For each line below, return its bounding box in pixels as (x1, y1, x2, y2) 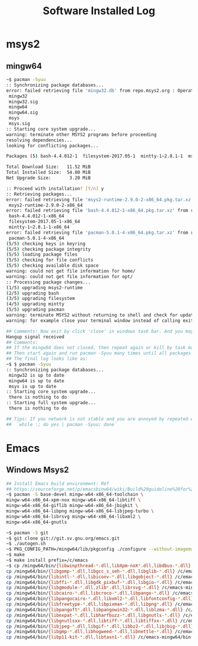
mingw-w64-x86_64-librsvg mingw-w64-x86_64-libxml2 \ (6, 513, 141, 519)
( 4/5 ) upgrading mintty (6, 301, 65, 307)
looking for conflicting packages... (6, 143, 99, 148)
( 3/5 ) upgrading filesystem (6, 296, 75, 302)
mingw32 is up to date (8, 372, 65, 378)
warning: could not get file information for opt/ (6, 273, 133, 279)
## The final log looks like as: (6, 356, 88, 362)
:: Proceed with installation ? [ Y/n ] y (6, 185, 104, 192)
